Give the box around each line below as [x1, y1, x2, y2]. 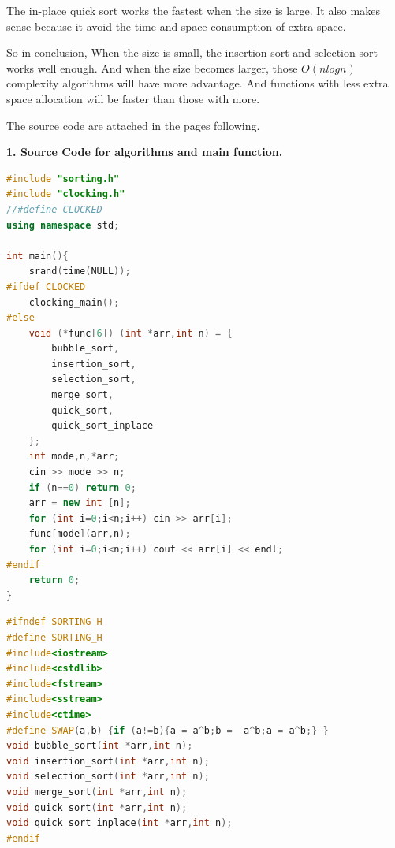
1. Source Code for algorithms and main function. [6, 143, 283, 160]
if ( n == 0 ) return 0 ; [28, 482, 136, 493]
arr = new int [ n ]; [28, 497, 131, 509]
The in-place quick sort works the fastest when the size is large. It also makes [6, 2, 380, 18]
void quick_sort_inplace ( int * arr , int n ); [6, 817, 233, 829]
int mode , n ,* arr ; [28, 451, 120, 463]
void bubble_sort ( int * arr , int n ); [6, 740, 193, 752]
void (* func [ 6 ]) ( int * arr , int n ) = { [28, 327, 233, 339]
